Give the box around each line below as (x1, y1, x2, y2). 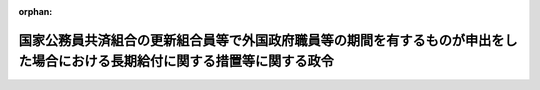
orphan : (18, 6, 53, 17)
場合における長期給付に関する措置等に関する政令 (31, 53, 334, 70)
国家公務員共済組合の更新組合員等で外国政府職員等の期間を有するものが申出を (18, 31, 505, 49)
